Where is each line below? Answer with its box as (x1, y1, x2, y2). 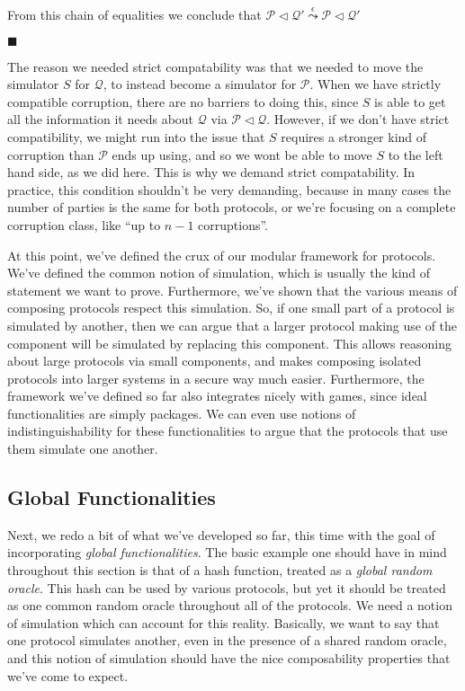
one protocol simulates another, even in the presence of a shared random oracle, (7, 631, 447, 650)
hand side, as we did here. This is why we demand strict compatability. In (7, 163, 416, 182)
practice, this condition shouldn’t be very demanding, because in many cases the (7, 180, 452, 199)
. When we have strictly (309, 75, 442, 93)
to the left (388, 145, 443, 164)
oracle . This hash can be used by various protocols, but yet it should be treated (7, 578, 446, 597)
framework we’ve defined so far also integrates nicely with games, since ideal (7, 386, 427, 405)
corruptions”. (198, 215, 269, 234)
